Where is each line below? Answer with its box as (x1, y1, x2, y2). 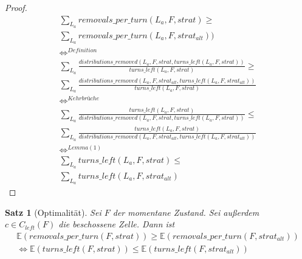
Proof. (5, 1, 27, 13)
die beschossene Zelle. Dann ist (58, 218, 175, 230)
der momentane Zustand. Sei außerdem (112, 205, 259, 218)
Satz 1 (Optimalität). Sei (5, 205, 101, 218)
